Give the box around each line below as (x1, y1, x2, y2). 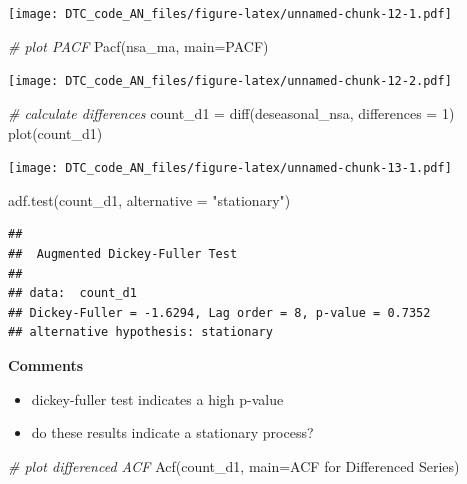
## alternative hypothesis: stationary (8, 325, 273, 340)
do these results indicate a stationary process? (31, 422, 314, 443)
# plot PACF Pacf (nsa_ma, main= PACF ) (8, 35, 269, 56)
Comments (8, 354, 83, 375)
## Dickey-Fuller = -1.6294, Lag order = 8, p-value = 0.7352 (8, 305, 431, 320)
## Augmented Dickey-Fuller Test (8, 246, 238, 261)
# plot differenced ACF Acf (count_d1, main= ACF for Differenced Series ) (8, 455, 460, 476)
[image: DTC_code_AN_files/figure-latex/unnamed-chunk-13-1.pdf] (8, 161, 452, 176)
